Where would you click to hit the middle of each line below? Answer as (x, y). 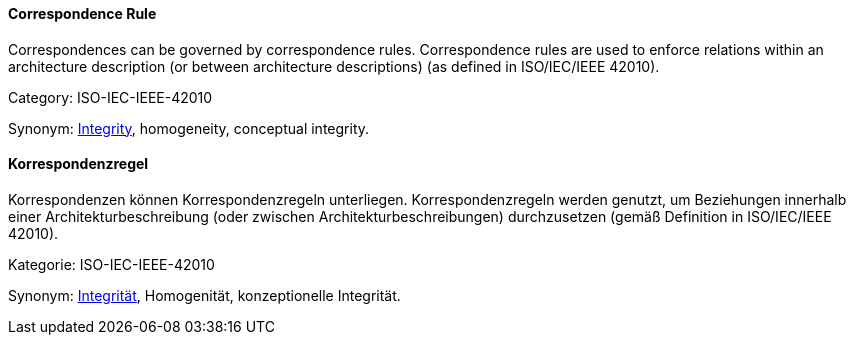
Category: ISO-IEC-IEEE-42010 (110, 97)
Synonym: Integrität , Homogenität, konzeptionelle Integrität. (204, 295)
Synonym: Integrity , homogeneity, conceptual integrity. (189, 128)
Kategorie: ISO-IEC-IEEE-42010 (111, 264)
